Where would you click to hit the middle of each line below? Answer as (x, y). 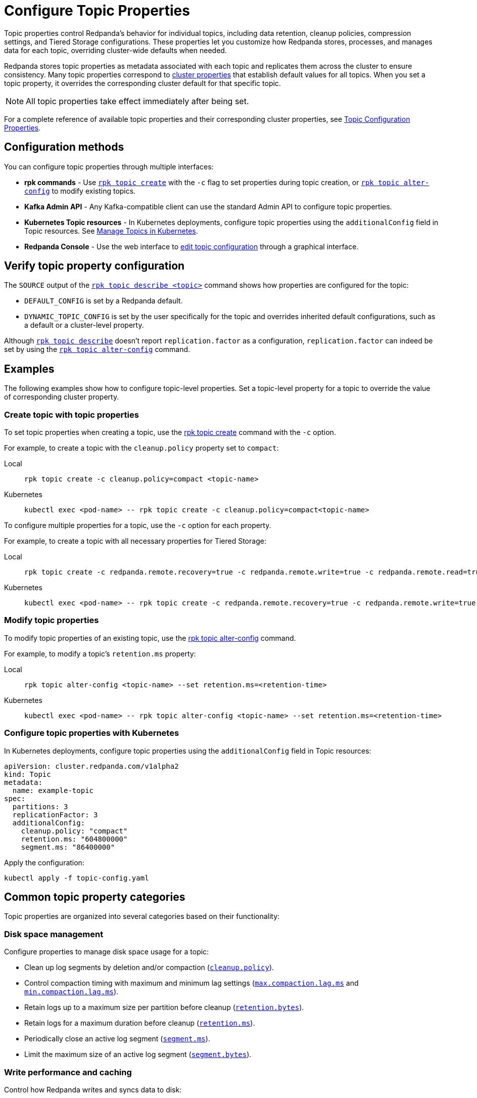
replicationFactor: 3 (55, 815)
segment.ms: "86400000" (68, 847)
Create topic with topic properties (71, 414)
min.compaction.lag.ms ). (71, 992)
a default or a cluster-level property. (84, 325)
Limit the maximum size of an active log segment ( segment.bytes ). (138, 1055)
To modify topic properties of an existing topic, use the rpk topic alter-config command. (150, 638)
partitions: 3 (40, 806)
